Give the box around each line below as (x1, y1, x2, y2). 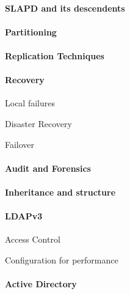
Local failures (5, 97, 55, 109)
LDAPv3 (5, 210, 43, 222)
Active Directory (5, 277, 77, 290)
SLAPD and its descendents (5, 1, 125, 14)
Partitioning (5, 25, 57, 38)
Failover (5, 138, 35, 150)
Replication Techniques (5, 49, 104, 62)
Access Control (5, 233, 60, 246)
